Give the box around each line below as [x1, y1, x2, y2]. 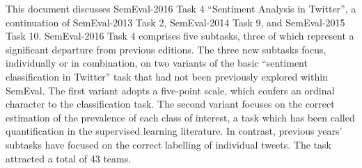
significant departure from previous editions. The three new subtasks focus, [6, 42, 326, 56]
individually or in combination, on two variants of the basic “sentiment [6, 56, 308, 70]
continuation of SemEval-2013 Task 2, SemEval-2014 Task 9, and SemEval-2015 [6, 15, 345, 29]
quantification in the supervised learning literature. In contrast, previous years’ [6, 124, 343, 138]
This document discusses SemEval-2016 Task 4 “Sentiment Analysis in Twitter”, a [6, 1, 356, 15]
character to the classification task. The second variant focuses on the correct [6, 96, 335, 111]
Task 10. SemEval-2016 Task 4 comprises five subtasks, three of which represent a [6, 28, 354, 43]
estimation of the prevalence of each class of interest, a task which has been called [6, 110, 355, 124]
